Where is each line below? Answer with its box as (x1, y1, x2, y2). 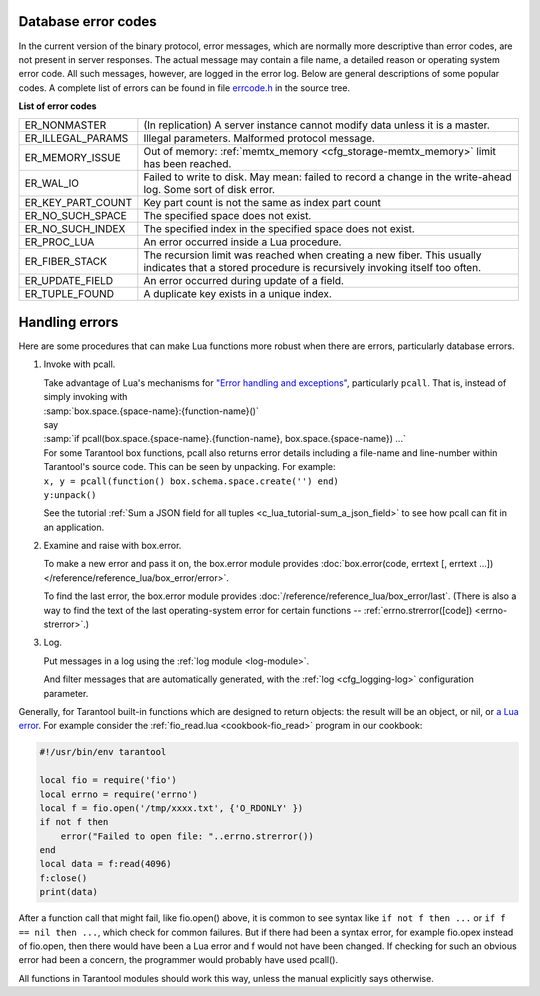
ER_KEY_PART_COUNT (24, 196, 133, 210)
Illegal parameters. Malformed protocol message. (143, 131, 375, 145)
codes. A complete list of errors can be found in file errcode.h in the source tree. (18, 81, 350, 94)
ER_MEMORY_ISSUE (24, 151, 122, 165)
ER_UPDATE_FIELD (24, 274, 114, 288)
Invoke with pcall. (43, 358, 116, 370)
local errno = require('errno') (39, 788, 199, 800)
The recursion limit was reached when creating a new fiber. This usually (143, 248, 482, 262)
